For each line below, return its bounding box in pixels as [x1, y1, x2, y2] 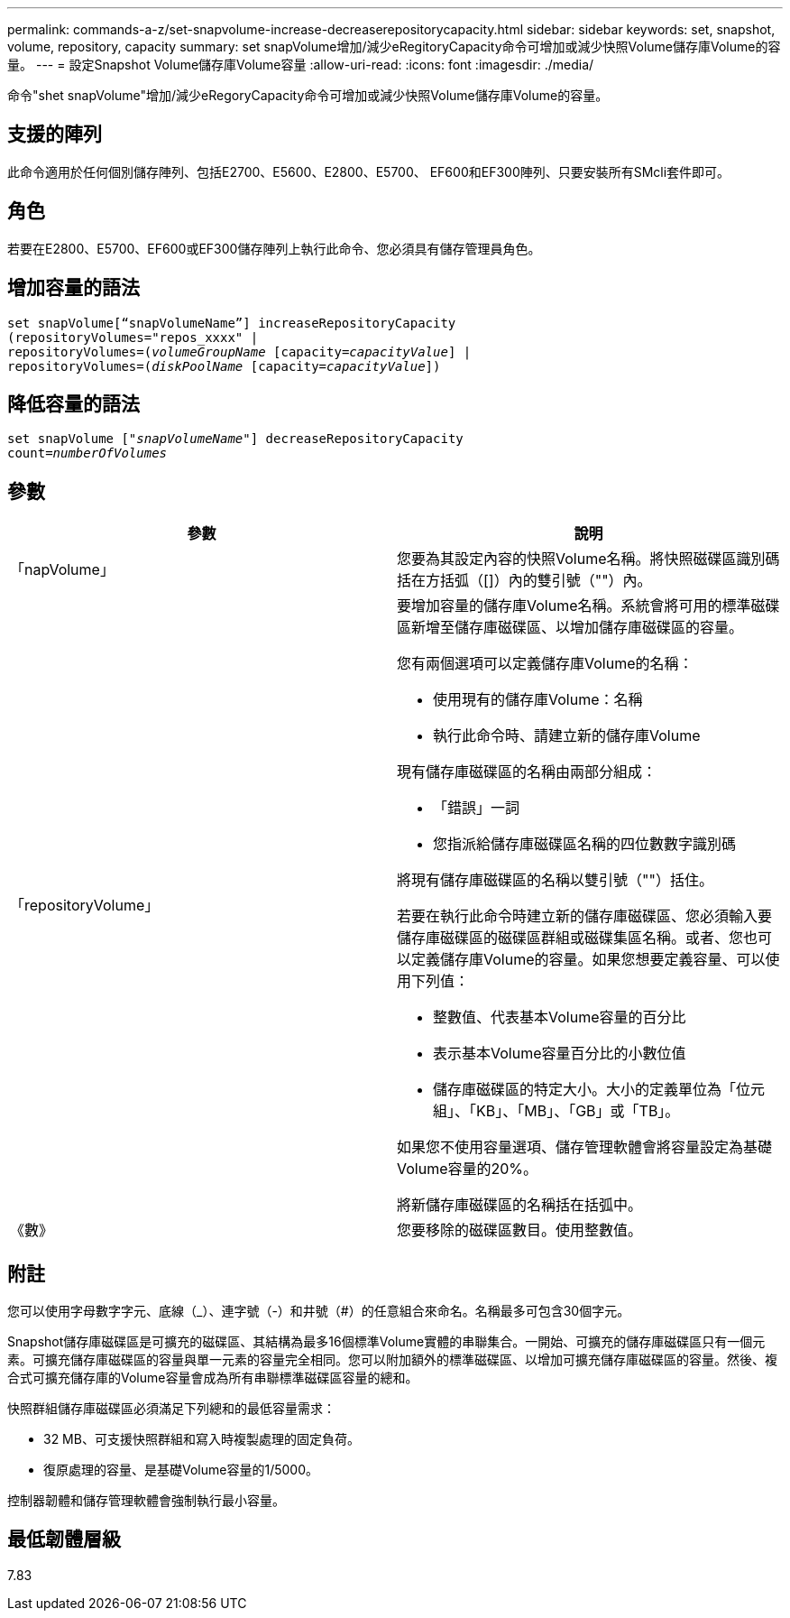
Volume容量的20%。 [397, 1160, 538, 1179]
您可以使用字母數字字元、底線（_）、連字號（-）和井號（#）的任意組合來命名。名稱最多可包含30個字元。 [7, 1303, 630, 1319]
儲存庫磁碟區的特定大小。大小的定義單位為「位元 [433, 1080, 766, 1099]
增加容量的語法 [7, 276, 140, 300]
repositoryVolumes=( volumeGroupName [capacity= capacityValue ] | [7, 344, 472, 359]
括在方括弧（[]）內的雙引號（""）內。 [397, 571, 652, 590]
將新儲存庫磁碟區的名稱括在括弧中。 [397, 1196, 643, 1215]
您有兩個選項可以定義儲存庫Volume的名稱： [397, 654, 694, 673]
